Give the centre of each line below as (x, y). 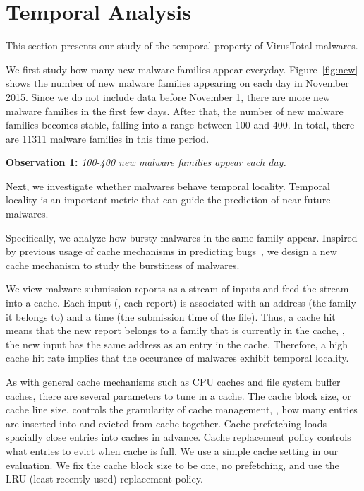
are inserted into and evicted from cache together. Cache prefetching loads (166, 423)
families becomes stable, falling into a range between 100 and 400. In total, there (180, 125)
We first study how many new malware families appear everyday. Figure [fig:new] (182, 69)
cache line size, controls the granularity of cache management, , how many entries (182, 409)
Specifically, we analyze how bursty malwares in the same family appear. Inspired (182, 237)
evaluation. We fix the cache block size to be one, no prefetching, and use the (172, 465)
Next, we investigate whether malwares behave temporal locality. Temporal (168, 185)
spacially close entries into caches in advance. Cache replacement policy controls (178, 437)
